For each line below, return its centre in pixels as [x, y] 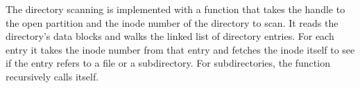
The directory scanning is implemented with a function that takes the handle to [175, 9]
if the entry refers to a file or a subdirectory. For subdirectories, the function [168, 63]
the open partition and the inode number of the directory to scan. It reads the [172, 22]
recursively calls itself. [52, 76]
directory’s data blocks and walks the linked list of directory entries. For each [170, 36]
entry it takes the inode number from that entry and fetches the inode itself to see [180, 49]
